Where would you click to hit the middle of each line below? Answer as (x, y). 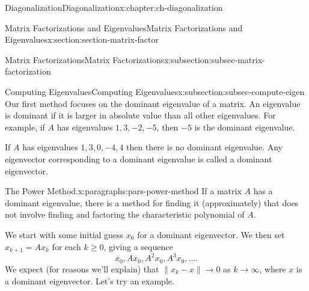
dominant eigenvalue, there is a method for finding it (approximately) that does (152, 202)
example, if (25, 127)
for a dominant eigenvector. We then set (211, 234)
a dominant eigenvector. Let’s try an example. (90, 280)
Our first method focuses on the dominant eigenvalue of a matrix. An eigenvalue (153, 103)
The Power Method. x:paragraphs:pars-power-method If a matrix (123, 191)
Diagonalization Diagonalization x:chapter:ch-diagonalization (114, 7)
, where (273, 268)
